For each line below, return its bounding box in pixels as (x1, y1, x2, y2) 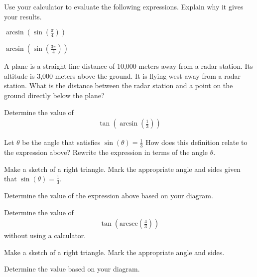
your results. (4, 11, 42, 21)
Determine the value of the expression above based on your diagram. (4, 190, 213, 201)
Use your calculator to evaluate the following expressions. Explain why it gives (4, 1, 244, 11)
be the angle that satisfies (22, 137, 101, 147)
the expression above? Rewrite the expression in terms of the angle (4, 147, 208, 157)
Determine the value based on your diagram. (4, 264, 140, 274)
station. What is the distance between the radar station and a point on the (4, 80, 233, 91)
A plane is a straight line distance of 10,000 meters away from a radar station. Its (4, 61, 253, 71)
